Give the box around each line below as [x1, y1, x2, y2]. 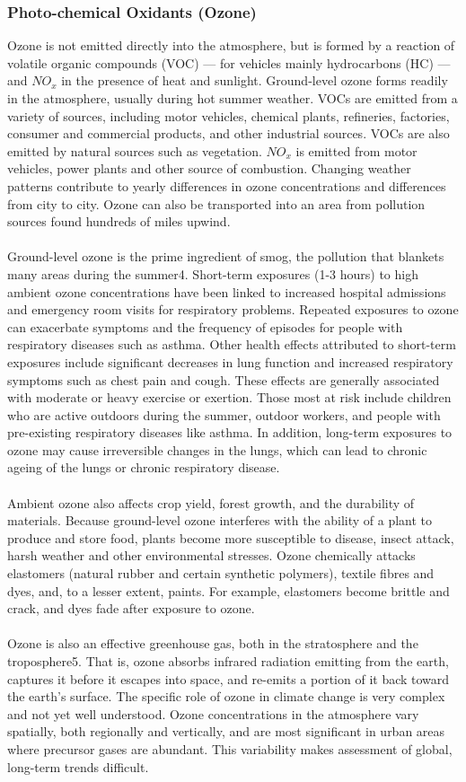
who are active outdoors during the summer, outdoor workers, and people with [7, 405, 441, 424]
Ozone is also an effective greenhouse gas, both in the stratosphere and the [7, 634, 418, 653]
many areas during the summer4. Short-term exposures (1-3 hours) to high [7, 264, 418, 283]
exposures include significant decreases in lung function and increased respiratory [7, 352, 453, 371]
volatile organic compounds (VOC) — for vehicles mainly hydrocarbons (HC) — [7, 53, 451, 72]
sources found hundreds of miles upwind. [7, 212, 231, 231]
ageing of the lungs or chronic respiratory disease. [7, 458, 280, 477]
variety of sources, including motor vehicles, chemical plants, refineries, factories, [7, 106, 450, 125]
